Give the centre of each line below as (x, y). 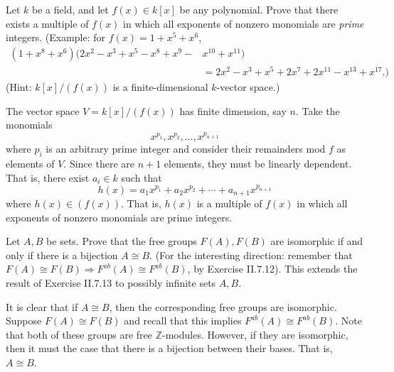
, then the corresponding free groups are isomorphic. (223, 306)
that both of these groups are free (79, 334)
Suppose (24, 321)
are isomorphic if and (317, 241)
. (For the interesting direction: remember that (251, 255)
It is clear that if (42, 306)
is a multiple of (229, 203)
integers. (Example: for (55, 37)
